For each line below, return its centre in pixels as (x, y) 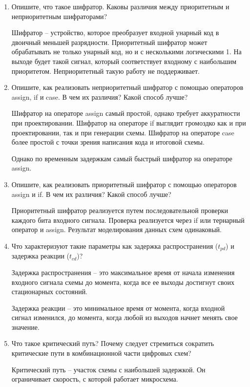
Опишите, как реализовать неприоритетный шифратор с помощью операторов (127, 87)
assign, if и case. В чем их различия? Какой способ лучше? (100, 97)
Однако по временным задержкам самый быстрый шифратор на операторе (122, 158)
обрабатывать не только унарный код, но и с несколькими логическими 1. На (126, 52)
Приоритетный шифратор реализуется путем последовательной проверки (120, 210)
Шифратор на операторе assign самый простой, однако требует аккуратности (126, 113)
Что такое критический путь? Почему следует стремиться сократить (113, 343)
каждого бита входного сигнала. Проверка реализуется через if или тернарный (128, 220)
